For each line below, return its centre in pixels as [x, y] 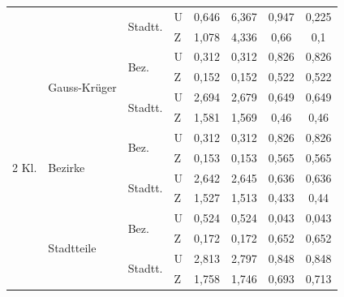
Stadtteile [72, 248]
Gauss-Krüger [82, 86]
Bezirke [67, 168]
